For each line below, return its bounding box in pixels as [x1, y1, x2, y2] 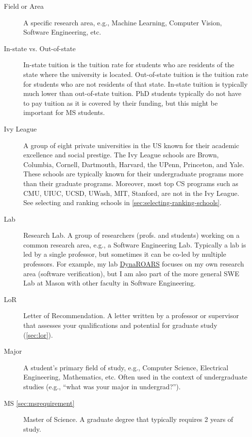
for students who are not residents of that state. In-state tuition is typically [23, 78, 248, 89]
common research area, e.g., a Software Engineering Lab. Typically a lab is [23, 239, 246, 249]
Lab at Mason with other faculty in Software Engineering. [23, 278, 196, 288]
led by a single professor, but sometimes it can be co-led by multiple [23, 249, 226, 259]
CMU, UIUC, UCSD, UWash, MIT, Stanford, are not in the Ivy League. [23, 188, 239, 198]
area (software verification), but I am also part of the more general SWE [23, 268, 239, 278]
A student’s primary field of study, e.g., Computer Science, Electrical [23, 362, 229, 372]
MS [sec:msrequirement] [4, 398, 75, 408]
